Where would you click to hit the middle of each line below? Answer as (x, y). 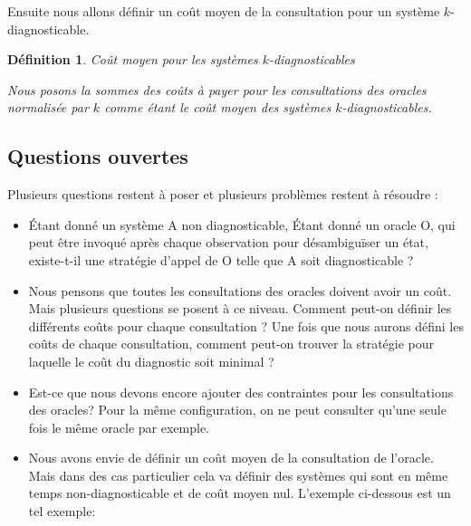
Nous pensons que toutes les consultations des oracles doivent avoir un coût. (240, 290)
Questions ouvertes (98, 156)
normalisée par (48, 107)
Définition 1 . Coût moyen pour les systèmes (133, 59)
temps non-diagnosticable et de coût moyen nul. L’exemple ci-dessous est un (240, 493)
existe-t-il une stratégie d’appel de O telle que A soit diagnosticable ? (221, 259)
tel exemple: (62, 511)
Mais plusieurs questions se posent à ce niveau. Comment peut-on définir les (240, 308)
